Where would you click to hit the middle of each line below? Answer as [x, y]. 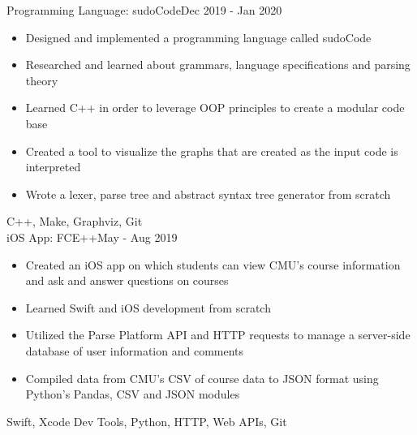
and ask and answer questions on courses [127, 280]
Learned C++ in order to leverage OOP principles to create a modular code [215, 108]
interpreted [53, 167]
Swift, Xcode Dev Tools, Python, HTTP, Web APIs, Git [147, 421]
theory [42, 80]
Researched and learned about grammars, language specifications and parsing [218, 65]
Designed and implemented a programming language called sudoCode [198, 37]
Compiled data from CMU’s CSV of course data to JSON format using [202, 378]
